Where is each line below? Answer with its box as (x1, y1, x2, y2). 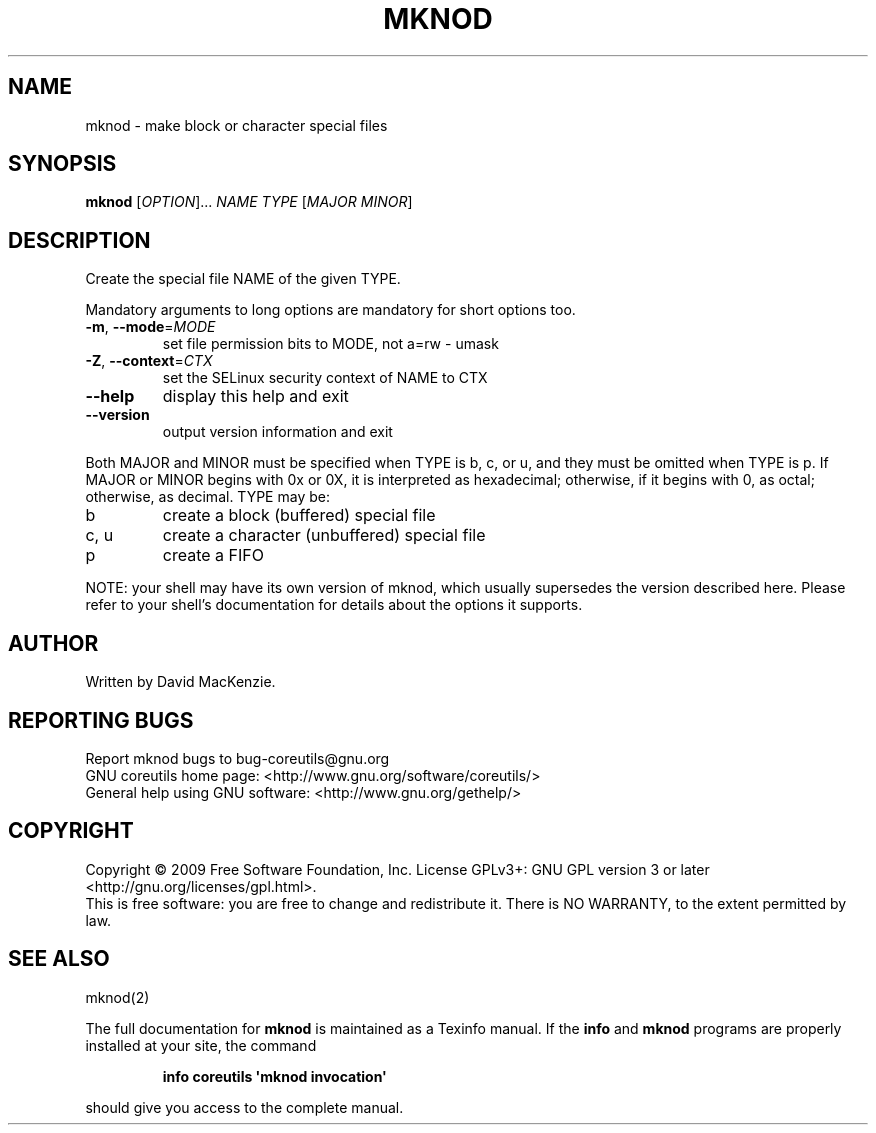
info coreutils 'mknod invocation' (162, 1067, 387, 1085)
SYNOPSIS (8, 151, 117, 177)
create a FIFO (162, 545, 264, 566)
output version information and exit (162, 423, 393, 441)
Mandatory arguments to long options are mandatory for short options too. (85, 301, 576, 319)
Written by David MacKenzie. (85, 673, 276, 691)
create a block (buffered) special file (162, 505, 436, 526)
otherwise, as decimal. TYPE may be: (85, 488, 330, 506)
